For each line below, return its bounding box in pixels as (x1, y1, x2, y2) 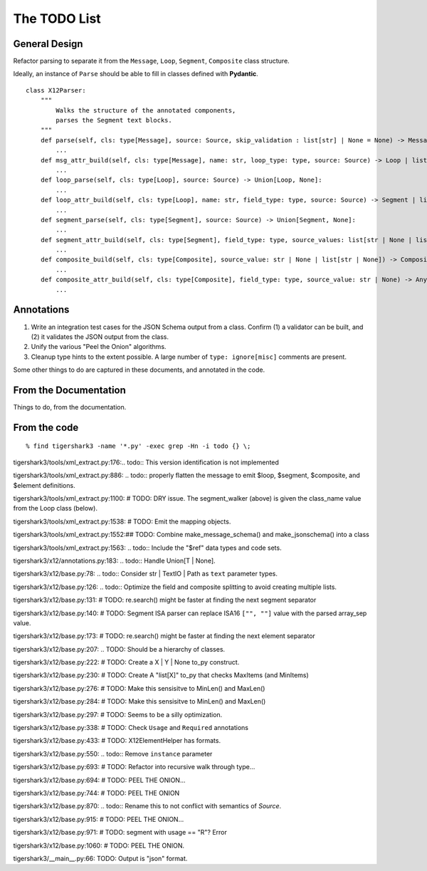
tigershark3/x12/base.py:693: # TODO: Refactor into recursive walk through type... (13, 763, 255, 771)
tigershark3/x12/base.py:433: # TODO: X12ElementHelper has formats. (13, 736, 221, 745)
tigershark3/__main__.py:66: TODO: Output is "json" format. (13, 854, 188, 862)
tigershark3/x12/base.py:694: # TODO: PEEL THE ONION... (13, 776, 186, 784)
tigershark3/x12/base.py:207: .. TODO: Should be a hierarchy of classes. (13, 645, 226, 653)
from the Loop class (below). (13, 504, 97, 513)
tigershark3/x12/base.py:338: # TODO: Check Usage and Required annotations (13, 724, 249, 732)
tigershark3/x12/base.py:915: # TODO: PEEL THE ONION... (13, 815, 184, 823)
